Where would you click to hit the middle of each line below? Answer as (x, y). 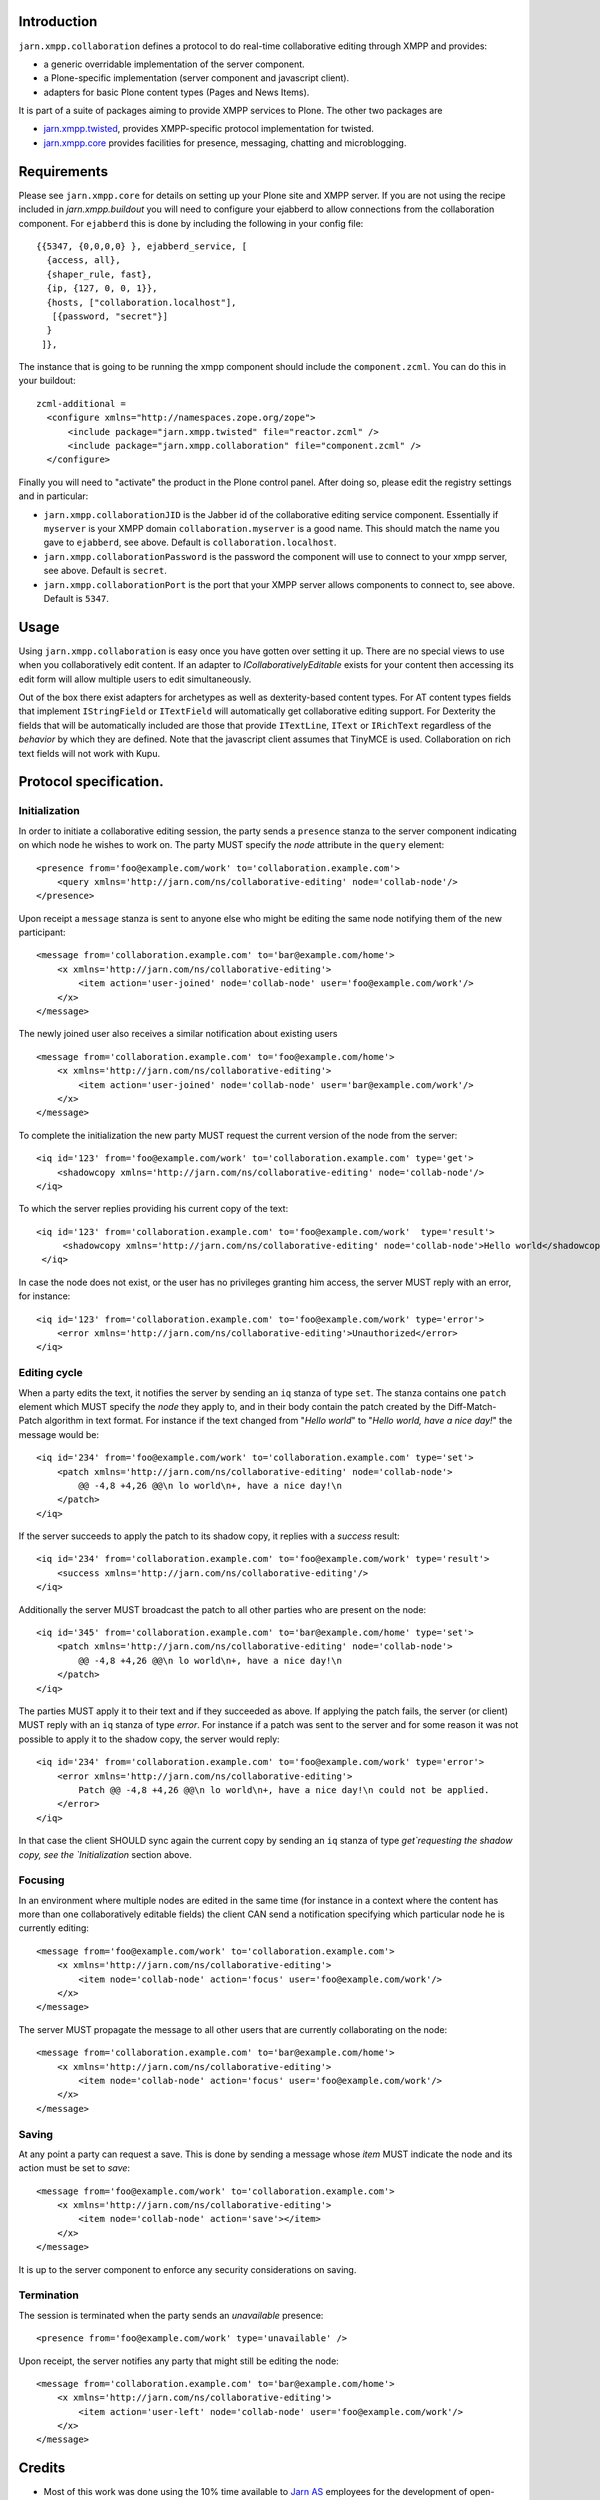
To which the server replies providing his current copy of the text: (153, 1209)
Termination (48, 2295)
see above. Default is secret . (105, 571)
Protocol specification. (91, 781)
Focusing (41, 1880)
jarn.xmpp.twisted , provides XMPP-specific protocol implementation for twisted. (209, 129)
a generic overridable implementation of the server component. (174, 64)
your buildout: (47, 381)
